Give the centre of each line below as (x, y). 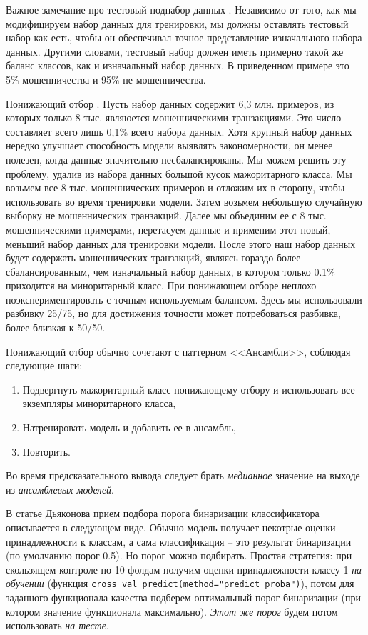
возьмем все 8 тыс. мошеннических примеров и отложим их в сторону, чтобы (175, 187)
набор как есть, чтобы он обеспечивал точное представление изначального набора (184, 37)
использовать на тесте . (57, 625)
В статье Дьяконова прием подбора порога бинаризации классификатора (163, 513)
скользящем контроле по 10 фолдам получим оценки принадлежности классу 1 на (184, 569)
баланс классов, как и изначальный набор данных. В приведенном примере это (178, 65)
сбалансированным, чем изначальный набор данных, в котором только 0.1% (170, 271)
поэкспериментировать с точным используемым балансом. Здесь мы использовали (184, 299)
